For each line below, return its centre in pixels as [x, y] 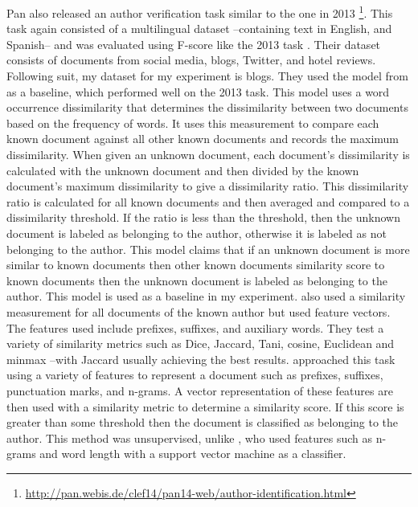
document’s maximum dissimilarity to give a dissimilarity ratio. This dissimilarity [208, 186]
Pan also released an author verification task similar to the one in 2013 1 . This [200, 12]
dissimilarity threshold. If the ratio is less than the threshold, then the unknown [203, 217]
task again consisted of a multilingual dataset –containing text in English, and [199, 29]
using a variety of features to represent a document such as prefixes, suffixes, [195, 375]
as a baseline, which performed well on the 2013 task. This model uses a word [198, 91]
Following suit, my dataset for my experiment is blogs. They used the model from [208, 76]
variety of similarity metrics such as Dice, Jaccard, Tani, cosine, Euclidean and [201, 343]
